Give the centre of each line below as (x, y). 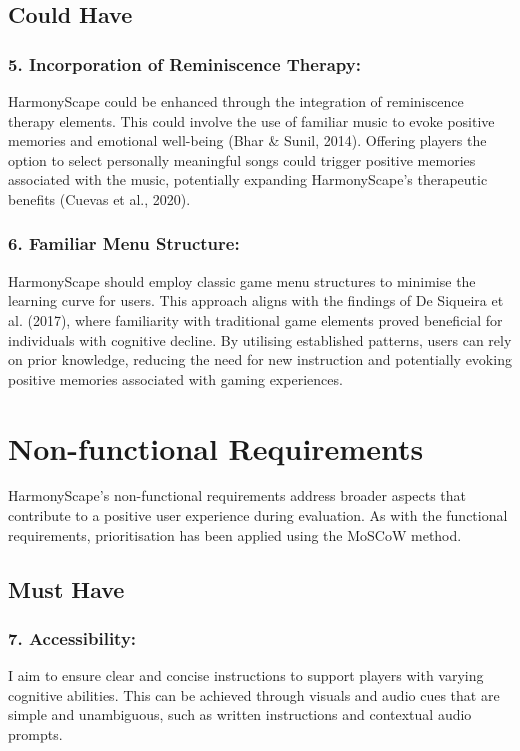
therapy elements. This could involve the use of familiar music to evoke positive (251, 120)
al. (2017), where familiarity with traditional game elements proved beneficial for (255, 319)
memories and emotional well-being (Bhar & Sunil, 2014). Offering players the (247, 140)
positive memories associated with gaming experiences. (175, 378)
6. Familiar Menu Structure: (124, 243)
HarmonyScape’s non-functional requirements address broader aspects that (237, 495)
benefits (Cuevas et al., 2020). (99, 198)
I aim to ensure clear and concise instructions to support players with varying (246, 675)
